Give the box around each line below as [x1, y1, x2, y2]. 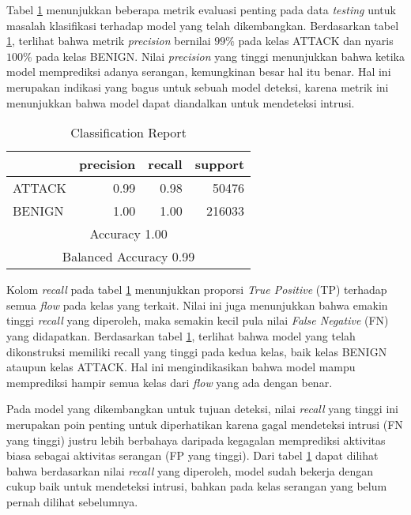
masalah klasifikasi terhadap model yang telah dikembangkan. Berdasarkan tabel [6, 17, 399, 33]
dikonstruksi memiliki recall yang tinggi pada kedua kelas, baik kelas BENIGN [6, 343, 387, 359]
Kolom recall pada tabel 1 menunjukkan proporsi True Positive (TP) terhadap [6, 281, 387, 298]
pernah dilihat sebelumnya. [6, 493, 138, 509]
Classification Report [70, 123, 187, 142]
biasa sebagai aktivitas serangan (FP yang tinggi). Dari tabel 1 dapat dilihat [6, 447, 379, 464]
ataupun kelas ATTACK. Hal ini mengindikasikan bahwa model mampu [6, 359, 356, 375]
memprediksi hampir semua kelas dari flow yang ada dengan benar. [6, 374, 333, 390]
